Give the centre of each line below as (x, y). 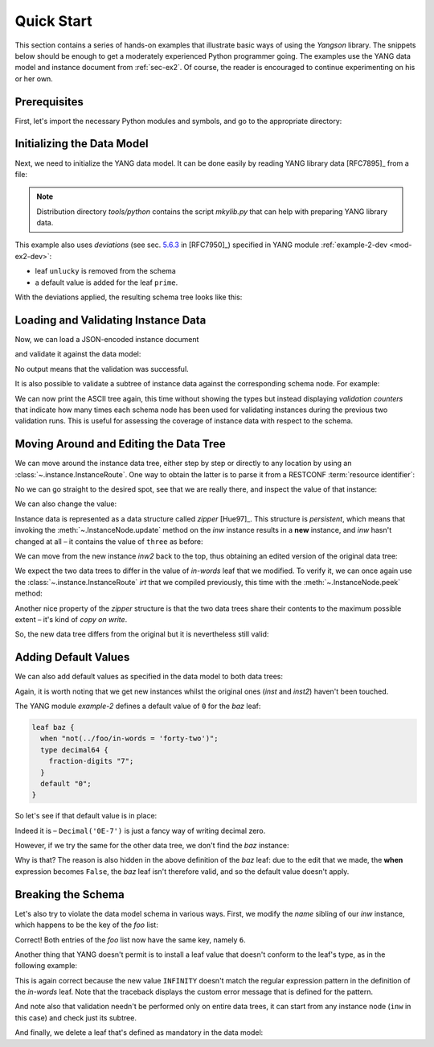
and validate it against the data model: (78, 354)
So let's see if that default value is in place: (86, 816)
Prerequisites (49, 102)
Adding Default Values (72, 657)
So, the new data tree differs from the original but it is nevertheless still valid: (142, 634)
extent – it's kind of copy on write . (71, 619)
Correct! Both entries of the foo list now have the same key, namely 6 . (131, 940)
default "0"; (66, 783)
